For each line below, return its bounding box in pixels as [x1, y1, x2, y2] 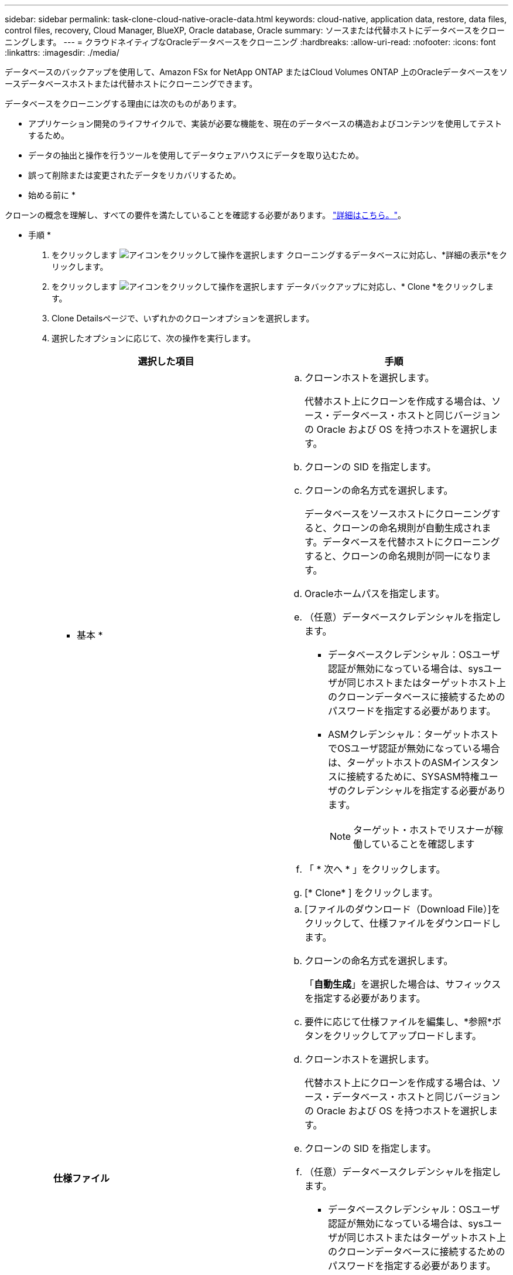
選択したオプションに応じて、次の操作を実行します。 [52, 333, 255, 343]
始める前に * [28, 190, 76, 200]
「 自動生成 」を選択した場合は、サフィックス [305, 978, 501, 990]
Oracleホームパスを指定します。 [305, 588, 445, 599]
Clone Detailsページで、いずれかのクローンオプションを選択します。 [52, 313, 314, 323]
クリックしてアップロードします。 [333, 1030, 481, 1042]
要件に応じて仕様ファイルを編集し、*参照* [305, 1016, 493, 1028]
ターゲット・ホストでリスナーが [353, 824, 494, 836]
